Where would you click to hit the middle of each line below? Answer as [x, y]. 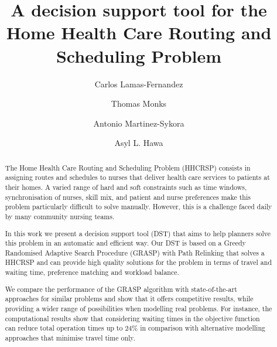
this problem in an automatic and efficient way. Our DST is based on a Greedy [125, 243]
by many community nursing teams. [60, 216]
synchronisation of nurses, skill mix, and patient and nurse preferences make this [128, 197]
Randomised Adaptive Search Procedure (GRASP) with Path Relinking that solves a [135, 252]
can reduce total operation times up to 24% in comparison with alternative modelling [135, 328]
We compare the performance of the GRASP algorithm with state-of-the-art [121, 289]
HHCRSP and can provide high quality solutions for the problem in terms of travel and [138, 262]
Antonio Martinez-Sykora [139, 123]
